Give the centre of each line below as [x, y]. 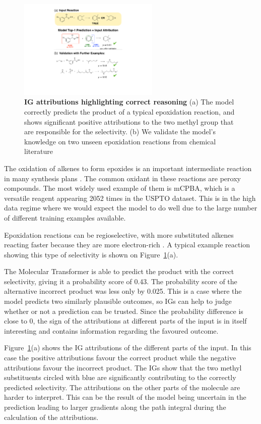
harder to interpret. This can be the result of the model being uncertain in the [125, 397]
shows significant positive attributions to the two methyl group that [129, 121]
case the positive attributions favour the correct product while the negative [120, 358]
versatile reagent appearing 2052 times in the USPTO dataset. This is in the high [130, 198]
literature [39, 151]
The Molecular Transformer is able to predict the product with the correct [119, 271]
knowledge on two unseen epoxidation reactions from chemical [120, 141]
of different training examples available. [65, 217]
